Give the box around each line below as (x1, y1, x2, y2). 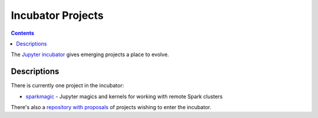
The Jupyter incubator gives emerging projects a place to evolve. (11, 51, 169, 58)
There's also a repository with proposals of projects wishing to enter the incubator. (11, 104, 211, 111)
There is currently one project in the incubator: (11, 82, 124, 89)
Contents (11, 29, 35, 37)
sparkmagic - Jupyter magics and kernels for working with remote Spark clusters (25, 93, 223, 100)
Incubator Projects (11, 9, 104, 22)
